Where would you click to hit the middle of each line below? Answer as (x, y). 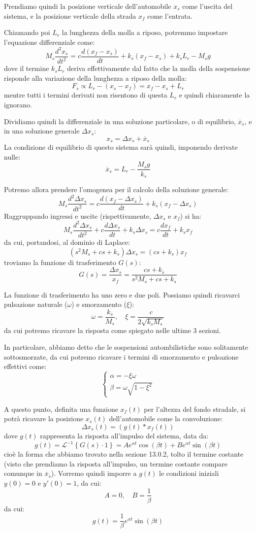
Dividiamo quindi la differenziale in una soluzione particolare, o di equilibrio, (120, 121)
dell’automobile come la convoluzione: (166, 418)
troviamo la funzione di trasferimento (60, 262)
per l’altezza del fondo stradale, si (195, 409)
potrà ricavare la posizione (44, 418)
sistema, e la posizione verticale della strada (70, 16)
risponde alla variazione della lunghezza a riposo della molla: (95, 78)
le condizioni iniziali (189, 473)
